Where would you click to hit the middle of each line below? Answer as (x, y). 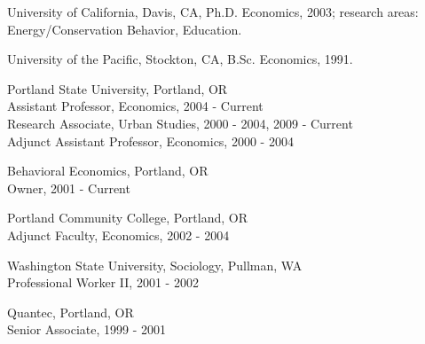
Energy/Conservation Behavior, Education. (125, 29)
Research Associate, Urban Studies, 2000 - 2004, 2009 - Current (180, 123)
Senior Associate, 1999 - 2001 (87, 329)
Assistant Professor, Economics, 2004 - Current (135, 106)
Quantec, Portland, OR (71, 312)
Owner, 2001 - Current (69, 188)
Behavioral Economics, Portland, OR (108, 171)
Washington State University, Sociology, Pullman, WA (155, 265)
